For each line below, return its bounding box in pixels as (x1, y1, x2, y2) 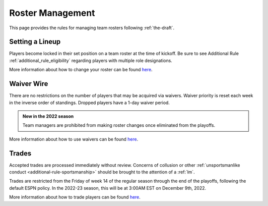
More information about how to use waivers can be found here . (9, 136, 138, 142)
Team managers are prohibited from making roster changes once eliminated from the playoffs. (22, 122, 215, 128)
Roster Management (9, 7, 95, 18)
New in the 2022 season (22, 113, 74, 119)
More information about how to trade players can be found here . (9, 194, 141, 200)
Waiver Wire (9, 80, 48, 88)
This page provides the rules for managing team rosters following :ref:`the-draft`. (9, 25, 175, 31)
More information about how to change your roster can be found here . (9, 67, 153, 73)
